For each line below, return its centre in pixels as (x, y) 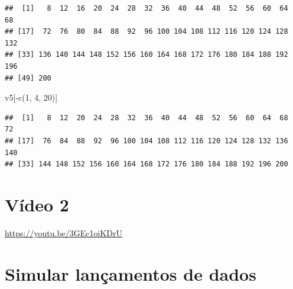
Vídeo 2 (37, 204)
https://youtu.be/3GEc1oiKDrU (64, 232)
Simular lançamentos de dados (131, 273)
